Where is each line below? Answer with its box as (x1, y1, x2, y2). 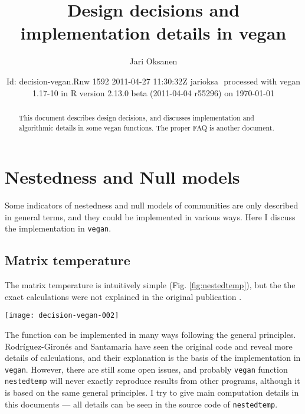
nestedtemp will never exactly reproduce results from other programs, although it (5, 374, 300, 387)
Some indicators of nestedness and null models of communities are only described (5, 199, 299, 211)
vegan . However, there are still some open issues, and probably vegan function (5, 363, 288, 375)
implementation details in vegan (20, 21, 287, 45)
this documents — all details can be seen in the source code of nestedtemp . (5, 397, 278, 410)
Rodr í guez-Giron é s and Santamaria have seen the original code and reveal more (5, 340, 293, 352)
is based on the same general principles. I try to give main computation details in (5, 386, 299, 399)
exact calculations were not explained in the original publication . (5, 290, 242, 302)
